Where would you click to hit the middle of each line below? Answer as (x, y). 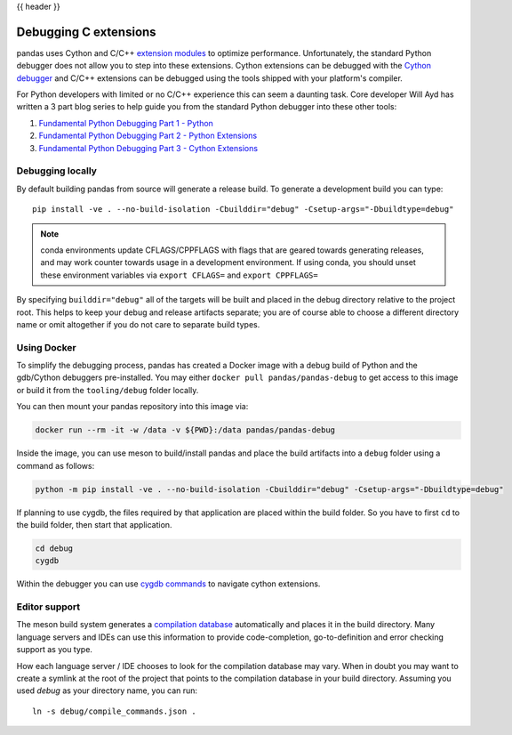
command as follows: (56, 465)
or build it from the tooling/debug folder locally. (108, 390)
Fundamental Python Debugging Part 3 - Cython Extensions (148, 148)
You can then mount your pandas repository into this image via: (132, 407)
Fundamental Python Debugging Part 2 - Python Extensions (148, 136)
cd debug (54, 548)
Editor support (48, 607)
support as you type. (55, 650)
